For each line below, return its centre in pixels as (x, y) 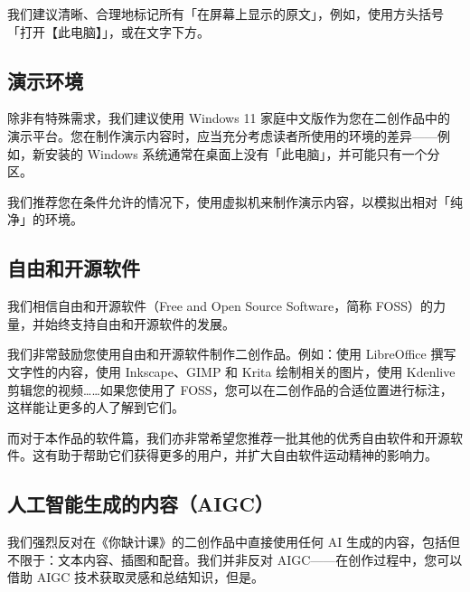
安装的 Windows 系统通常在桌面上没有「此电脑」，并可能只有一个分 (242, 153)
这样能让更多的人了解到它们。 (96, 407)
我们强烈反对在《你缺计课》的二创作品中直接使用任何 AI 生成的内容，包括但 (234, 542)
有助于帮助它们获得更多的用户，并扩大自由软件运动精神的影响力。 (241, 455)
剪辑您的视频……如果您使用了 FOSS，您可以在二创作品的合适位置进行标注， (230, 389)
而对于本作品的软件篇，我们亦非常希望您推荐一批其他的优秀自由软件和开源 (229, 437)
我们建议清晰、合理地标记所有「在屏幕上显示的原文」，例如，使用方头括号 (226, 14)
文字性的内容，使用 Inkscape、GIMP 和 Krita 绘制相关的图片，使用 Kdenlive (231, 371)
